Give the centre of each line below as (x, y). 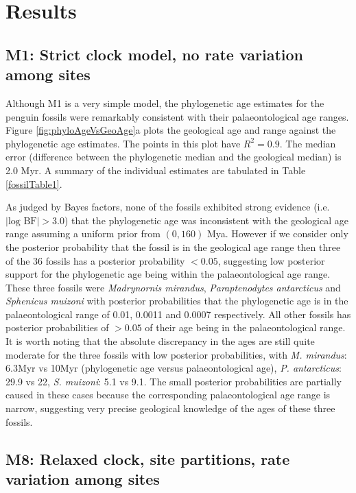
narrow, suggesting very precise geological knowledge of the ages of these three (170, 408)
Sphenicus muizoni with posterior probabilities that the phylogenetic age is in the (177, 301)
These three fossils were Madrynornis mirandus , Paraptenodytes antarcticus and (173, 287)
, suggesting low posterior (271, 260)
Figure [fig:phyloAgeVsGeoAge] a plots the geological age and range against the (171, 130)
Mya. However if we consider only (277, 233)
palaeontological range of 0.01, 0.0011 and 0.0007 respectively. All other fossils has (178, 314)
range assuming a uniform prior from (83, 233)
